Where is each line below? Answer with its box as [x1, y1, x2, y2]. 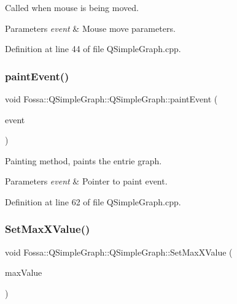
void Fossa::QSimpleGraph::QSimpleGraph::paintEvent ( [5, 93, 218, 105]
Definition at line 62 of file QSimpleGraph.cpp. [5, 195, 181, 208]
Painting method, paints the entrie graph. [5, 154, 162, 167]
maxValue [5, 266, 42, 279]
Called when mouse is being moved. [5, 1, 139, 13]
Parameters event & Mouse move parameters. [5, 21, 176, 34]
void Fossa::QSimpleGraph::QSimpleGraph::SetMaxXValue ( [5, 245, 233, 258]
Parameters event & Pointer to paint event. [5, 175, 168, 188]
